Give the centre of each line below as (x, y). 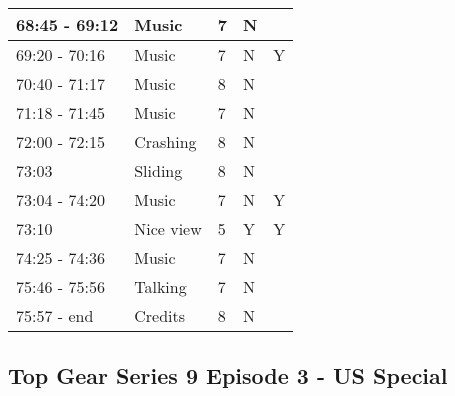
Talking (160, 286)
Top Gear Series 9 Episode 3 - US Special (228, 375)
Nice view (168, 228)
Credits (160, 315)
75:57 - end (55, 315)
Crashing (165, 141)
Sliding (158, 170)
